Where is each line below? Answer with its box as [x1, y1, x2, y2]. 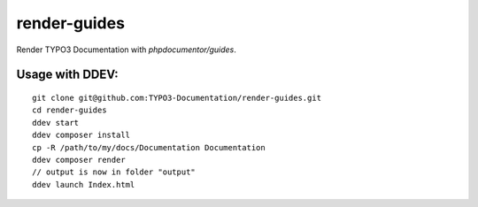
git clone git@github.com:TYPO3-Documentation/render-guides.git [32, 93, 322, 103]
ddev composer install [32, 130, 131, 141]
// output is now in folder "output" [32, 167, 197, 177]
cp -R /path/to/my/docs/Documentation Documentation [32, 142, 266, 152]
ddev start [32, 118, 80, 127]
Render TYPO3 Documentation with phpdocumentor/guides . [16, 44, 236, 55]
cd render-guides [32, 105, 107, 115]
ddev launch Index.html [32, 180, 135, 189]
